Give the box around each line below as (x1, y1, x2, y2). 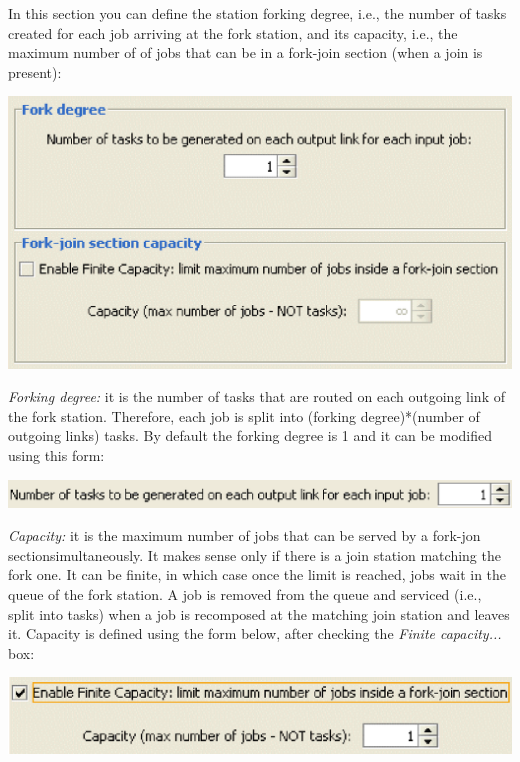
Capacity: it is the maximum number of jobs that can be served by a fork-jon (8, 525, 481, 546)
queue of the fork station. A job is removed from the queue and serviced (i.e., (8, 583, 482, 604)
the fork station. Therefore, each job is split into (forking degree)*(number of (8, 405, 480, 426)
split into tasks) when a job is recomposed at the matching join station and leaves (8, 603, 510, 624)
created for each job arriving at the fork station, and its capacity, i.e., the (8, 22, 458, 43)
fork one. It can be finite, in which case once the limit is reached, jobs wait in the (8, 564, 507, 585)
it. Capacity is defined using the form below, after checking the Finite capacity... (8, 623, 502, 644)
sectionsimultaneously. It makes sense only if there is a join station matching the (8, 544, 501, 565)
